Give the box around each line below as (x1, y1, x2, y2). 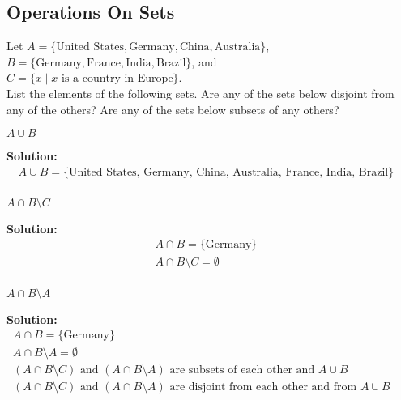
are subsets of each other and (169, 364, 315, 377)
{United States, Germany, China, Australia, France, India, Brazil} (62, 166, 395, 178)
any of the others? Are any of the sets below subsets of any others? (6, 100, 339, 117)
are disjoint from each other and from (169, 381, 357, 394)
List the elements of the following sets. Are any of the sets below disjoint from (6, 84, 395, 101)
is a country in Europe (62, 73, 173, 85)
